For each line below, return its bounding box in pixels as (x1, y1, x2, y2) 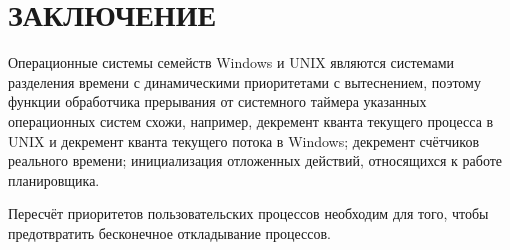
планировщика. (8, 169, 100, 190)
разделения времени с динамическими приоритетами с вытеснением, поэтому (8, 71, 481, 92)
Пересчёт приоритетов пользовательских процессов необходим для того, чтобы (8, 203, 489, 224)
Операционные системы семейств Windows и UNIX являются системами (8, 52, 455, 73)
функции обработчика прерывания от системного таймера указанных (8, 91, 427, 112)
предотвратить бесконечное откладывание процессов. (8, 222, 331, 243)
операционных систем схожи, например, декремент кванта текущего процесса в (8, 110, 494, 131)
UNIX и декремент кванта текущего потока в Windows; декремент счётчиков (8, 130, 480, 151)
